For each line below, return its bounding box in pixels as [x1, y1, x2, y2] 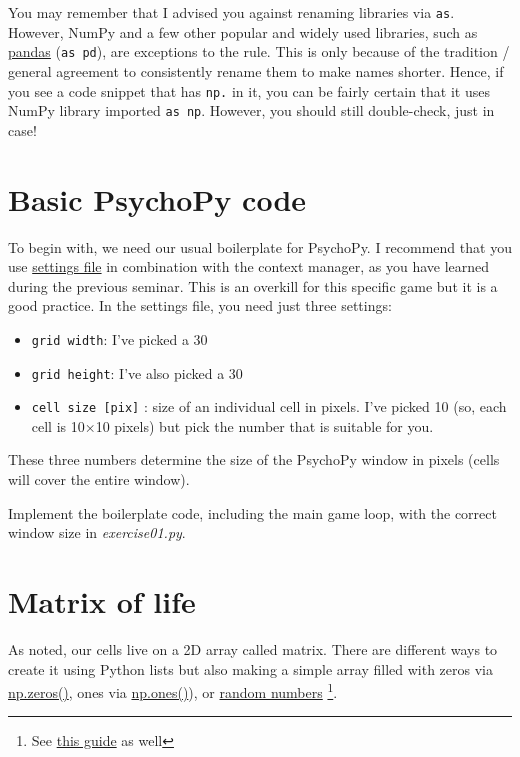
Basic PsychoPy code [8, 178, 307, 219]
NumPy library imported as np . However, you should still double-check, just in [8, 100, 495, 121]
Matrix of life [8, 581, 196, 622]
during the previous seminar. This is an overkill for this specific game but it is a [8, 275, 498, 296]
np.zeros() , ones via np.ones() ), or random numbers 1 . [8, 679, 338, 702]
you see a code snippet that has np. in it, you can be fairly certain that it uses [8, 80, 490, 101]
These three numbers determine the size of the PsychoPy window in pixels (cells [8, 449, 500, 470]
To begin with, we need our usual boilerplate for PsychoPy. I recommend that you [8, 236, 512, 257]
